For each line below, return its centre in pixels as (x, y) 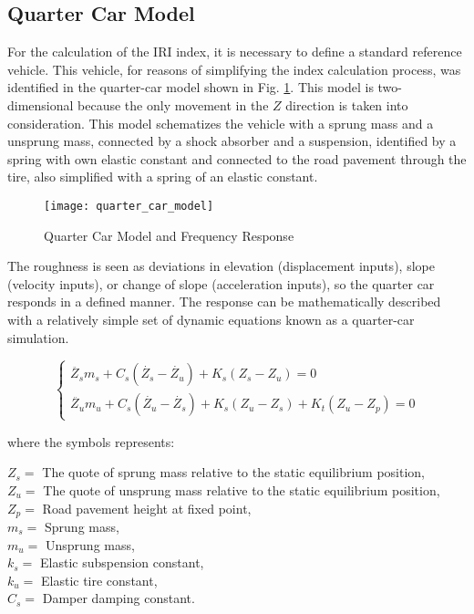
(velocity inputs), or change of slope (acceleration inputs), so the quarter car (221, 283)
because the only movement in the (173, 104)
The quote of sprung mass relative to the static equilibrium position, (234, 472)
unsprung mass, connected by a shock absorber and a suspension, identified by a (232, 141)
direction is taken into (347, 104)
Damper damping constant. (118, 598)
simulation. (38, 337)
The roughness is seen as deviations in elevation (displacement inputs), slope (221, 266)
